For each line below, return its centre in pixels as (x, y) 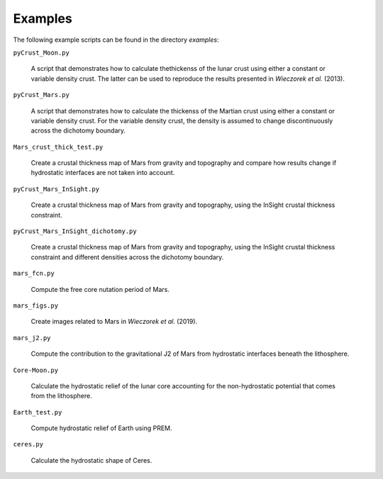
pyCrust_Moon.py (41, 52)
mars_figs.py (36, 305)
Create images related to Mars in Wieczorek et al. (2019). (114, 322)
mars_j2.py (32, 338)
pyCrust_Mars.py (41, 95)
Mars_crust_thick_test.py (58, 147)
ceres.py (28, 444)
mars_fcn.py (34, 274)
